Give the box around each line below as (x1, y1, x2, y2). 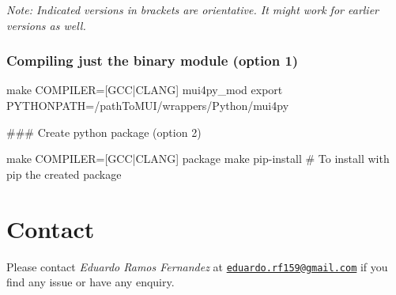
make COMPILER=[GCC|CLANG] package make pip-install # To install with (6, 150, 390, 167)
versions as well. (6, 17, 86, 33)
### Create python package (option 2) (6, 123, 202, 140)
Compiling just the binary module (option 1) (6, 51, 299, 70)
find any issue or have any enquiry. (6, 274, 175, 290)
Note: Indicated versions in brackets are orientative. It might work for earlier (6, 2, 379, 17)
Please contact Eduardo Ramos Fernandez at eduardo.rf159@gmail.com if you (6, 258, 388, 274)
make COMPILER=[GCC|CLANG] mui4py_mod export (6, 81, 283, 98)
